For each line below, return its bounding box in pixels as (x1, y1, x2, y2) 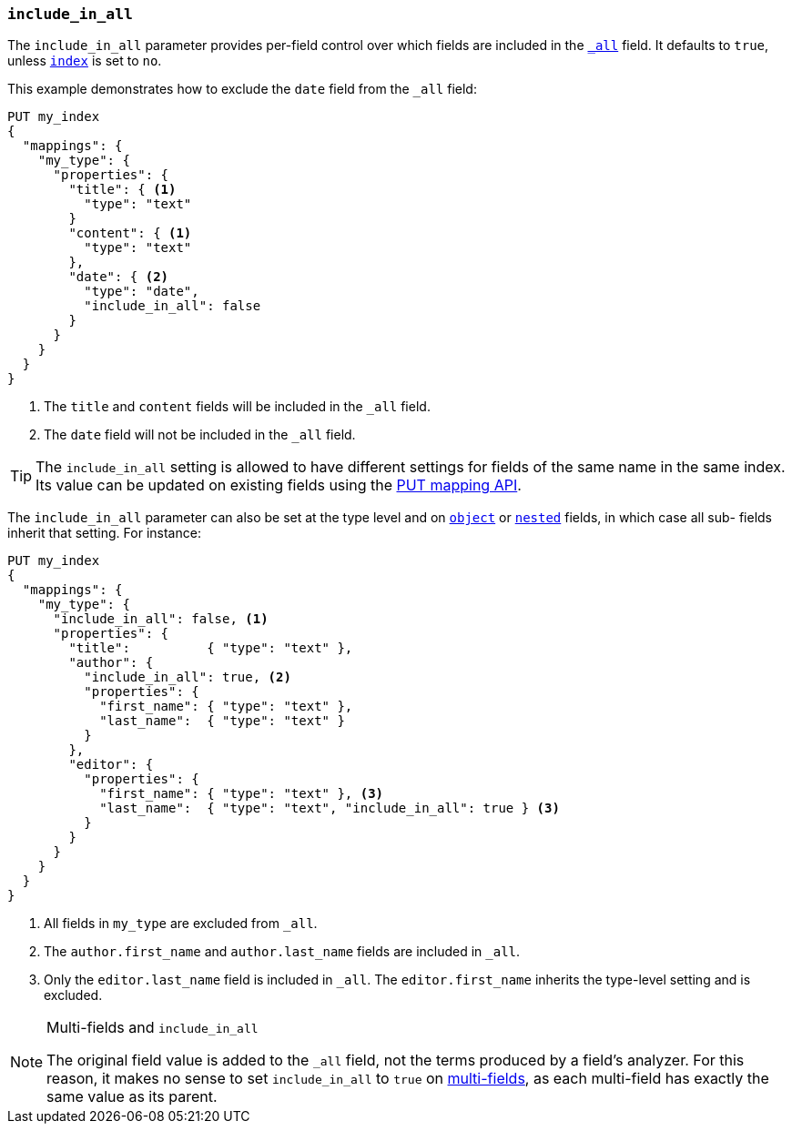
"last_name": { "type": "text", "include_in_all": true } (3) (99, 801, 560, 816)
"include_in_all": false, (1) (53, 611, 269, 627)
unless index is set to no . (7, 53, 162, 69)
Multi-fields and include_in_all (46, 1018, 259, 1037)
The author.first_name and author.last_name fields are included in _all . (44, 944, 521, 960)
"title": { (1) (68, 182, 177, 197)
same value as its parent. (46, 1087, 218, 1106)
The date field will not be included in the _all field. (44, 427, 356, 443)
